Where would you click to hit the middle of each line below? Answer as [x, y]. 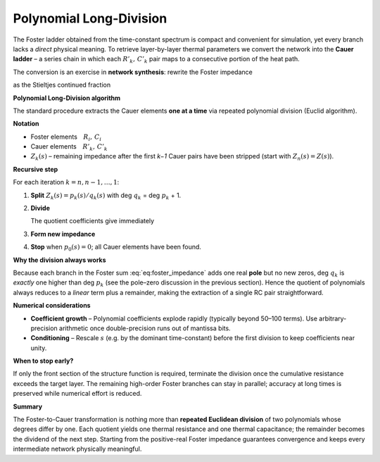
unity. [39, 348]
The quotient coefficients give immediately [93, 221]
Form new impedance [63, 234]
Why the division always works [59, 260]
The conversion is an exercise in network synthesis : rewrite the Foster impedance [133, 72]
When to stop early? [43, 361]
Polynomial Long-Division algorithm [67, 98]
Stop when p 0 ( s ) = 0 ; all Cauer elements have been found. [116, 248]
